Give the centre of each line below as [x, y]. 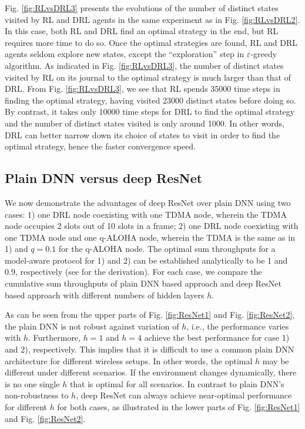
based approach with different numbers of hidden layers [105, 295]
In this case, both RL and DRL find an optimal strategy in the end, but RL [142, 31]
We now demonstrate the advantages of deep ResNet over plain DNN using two [148, 202]
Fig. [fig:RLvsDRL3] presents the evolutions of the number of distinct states [142, 8]
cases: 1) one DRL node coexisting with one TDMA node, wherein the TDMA [146, 214]
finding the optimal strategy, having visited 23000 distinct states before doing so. [150, 100]
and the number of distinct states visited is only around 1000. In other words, [145, 123]
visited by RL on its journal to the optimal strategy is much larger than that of [148, 77]
